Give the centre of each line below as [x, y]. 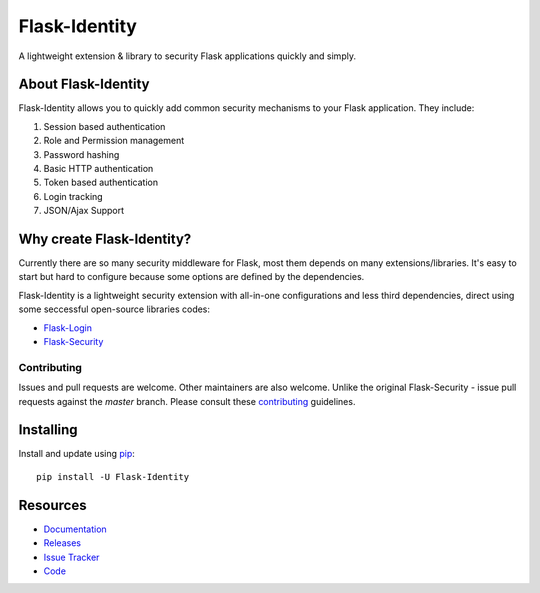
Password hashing [81, 154]
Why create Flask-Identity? [105, 239]
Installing [48, 430]
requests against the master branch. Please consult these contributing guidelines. [187, 401]
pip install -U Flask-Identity [113, 476]
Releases [62, 543]
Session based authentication [104, 126]
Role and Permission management [114, 141]
